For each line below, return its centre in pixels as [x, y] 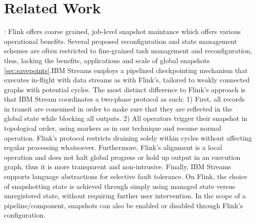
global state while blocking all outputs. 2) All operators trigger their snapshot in [126, 118]
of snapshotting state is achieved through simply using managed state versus [120, 186]
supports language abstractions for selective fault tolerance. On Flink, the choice [126, 176]
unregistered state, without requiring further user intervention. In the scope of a [125, 196]
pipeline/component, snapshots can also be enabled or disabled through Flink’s [124, 205]
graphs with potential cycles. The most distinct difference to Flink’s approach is [125, 89]
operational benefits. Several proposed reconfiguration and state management [121, 41]
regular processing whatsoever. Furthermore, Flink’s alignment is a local [113, 147]
